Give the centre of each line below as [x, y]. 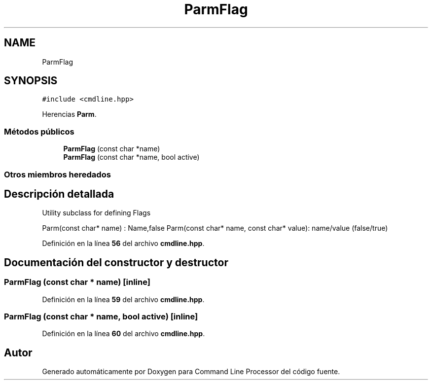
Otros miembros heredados [57, 174]
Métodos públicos [39, 131]
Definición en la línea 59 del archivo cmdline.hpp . [123, 299]
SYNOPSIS [31, 81]
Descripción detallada [59, 194]
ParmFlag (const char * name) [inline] [77, 282]
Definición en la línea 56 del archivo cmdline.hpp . [123, 244]
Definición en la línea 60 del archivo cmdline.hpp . [124, 334]
